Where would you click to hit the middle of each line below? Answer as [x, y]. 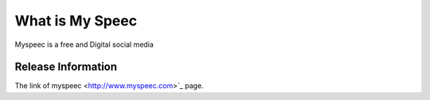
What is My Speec [76, 21]
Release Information [66, 67]
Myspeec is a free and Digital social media [84, 44]
